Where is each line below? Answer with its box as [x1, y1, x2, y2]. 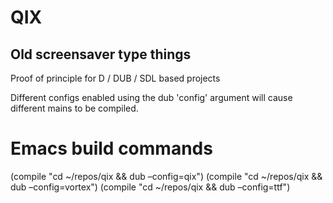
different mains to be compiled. [10, 102, 139, 114]
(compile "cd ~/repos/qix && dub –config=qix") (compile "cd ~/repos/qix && [10, 170, 323, 182]
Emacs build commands [10, 137, 213, 160]
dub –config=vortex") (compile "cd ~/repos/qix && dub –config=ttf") [10, 181, 291, 193]
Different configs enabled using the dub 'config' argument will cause [10, 92, 293, 103]
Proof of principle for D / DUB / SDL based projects [10, 72, 221, 84]
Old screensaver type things [10, 46, 192, 63]
